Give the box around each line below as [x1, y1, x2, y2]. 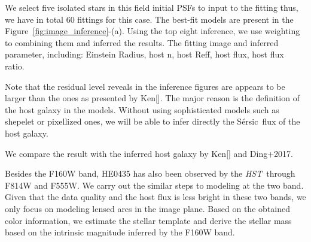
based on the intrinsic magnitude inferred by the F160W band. [5, 226, 235, 238]
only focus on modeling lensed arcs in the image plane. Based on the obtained [5, 202, 290, 214]
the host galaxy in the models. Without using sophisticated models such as [5, 103, 279, 116]
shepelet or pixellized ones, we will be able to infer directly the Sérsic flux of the [5, 115, 300, 128]
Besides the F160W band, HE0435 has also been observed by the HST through [5, 167, 295, 180]
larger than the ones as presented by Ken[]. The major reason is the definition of [5, 92, 300, 104]
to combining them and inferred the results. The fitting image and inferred [5, 36, 279, 49]
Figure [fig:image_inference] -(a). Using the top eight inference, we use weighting [5, 25, 300, 37]
